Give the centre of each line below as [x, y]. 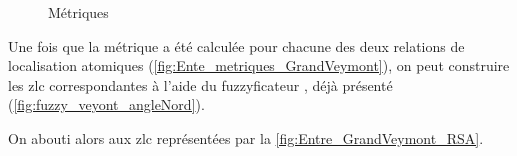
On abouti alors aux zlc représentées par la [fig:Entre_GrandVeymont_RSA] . [246, 137]
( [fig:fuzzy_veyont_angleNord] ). [106, 104]
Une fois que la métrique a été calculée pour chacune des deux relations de [236, 45]
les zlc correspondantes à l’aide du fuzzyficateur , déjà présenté [200, 84]
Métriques [78, 12]
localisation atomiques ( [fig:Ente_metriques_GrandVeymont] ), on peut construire [259, 65]
